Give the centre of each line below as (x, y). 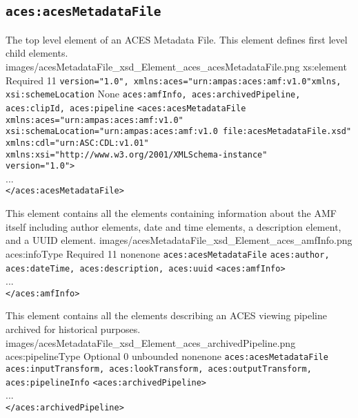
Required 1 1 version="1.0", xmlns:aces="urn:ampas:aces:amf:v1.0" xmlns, (173, 80)
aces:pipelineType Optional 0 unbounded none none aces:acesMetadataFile (167, 356)
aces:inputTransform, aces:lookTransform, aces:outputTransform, (159, 369)
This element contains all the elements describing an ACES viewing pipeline (167, 315)
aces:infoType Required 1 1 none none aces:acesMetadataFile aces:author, (168, 253)
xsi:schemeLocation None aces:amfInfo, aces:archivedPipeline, (153, 94)
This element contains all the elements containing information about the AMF (171, 213)
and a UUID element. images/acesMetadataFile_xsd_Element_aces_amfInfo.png (179, 240)
